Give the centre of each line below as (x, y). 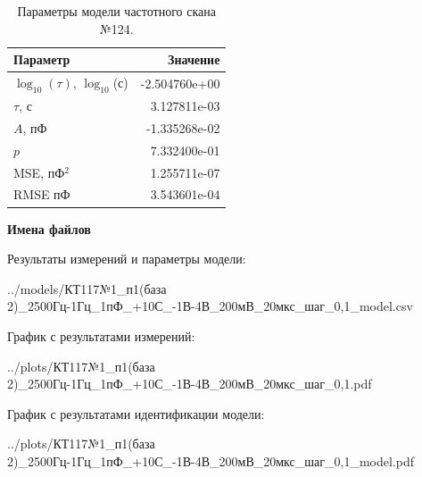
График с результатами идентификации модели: (136, 413)
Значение (194, 59)
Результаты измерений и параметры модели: (127, 259)
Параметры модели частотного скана (116, 11)
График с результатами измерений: (101, 335)
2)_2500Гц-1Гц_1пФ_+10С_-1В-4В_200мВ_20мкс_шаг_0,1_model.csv (210, 306)
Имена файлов (49, 228)
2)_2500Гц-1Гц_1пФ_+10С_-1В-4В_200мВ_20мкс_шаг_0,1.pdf (190, 384)
